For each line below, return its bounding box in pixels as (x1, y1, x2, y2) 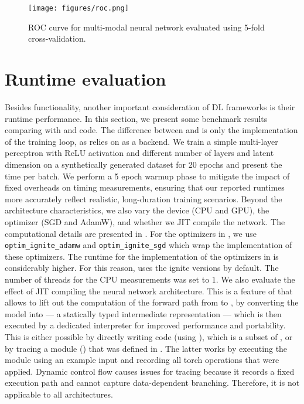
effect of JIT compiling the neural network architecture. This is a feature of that (5, 284, 293, 297)
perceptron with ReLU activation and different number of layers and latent (5, 147, 274, 159)
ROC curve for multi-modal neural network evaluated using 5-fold (28, 21, 265, 33)
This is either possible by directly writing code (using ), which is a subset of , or (5, 330, 293, 342)
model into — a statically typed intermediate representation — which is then (5, 307, 282, 320)
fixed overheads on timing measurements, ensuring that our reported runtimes (5, 181, 285, 193)
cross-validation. (28, 32, 86, 45)
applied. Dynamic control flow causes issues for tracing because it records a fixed (5, 365, 295, 377)
